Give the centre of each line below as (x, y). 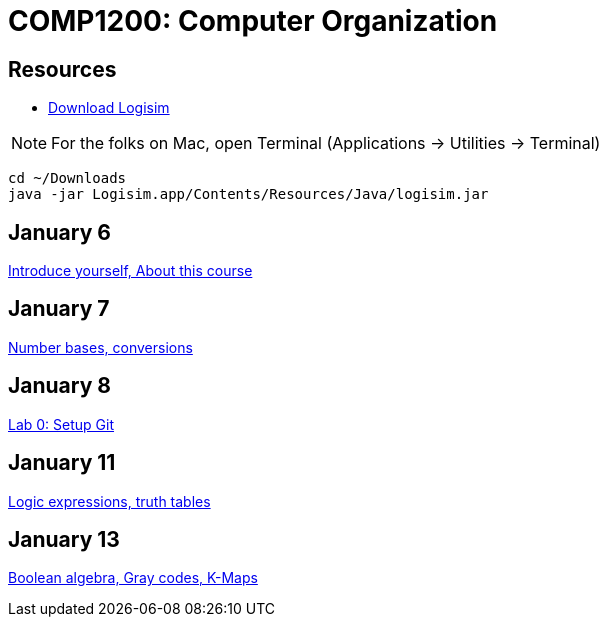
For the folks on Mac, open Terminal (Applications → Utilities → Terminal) (326, 143)
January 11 (62, 463)
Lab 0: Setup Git (61, 424)
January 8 (59, 386)
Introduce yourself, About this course (130, 271)
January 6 (59, 232)
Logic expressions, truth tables (109, 501)
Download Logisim (109, 108)
